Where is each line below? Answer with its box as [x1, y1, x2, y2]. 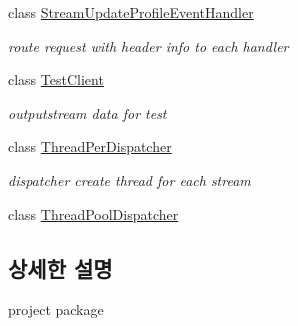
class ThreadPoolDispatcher [8, 203, 179, 224]
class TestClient [8, 69, 104, 90]
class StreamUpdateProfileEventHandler [8, 2, 254, 22]
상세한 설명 [8, 252, 113, 283]
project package [8, 299, 104, 320]
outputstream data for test [8, 102, 167, 123]
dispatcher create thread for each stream [8, 169, 251, 190]
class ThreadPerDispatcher [8, 136, 172, 157]
